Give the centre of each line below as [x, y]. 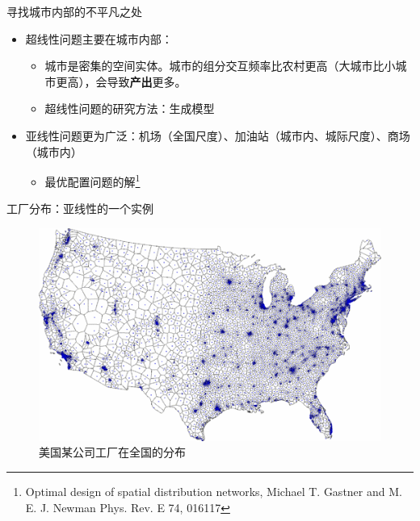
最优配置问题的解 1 [92, 180]
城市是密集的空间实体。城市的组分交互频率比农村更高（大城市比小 [220, 66]
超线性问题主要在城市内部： [99, 38]
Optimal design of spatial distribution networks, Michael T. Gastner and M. [214, 491]
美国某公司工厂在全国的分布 [112, 452]
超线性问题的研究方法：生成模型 [130, 108]
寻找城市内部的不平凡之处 [74, 11]
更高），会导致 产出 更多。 [121, 81]
